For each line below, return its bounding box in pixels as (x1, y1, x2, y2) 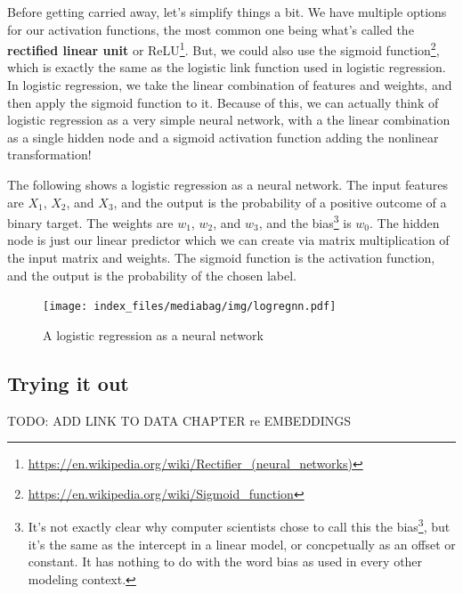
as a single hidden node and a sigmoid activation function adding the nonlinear (7, 127, 439, 146)
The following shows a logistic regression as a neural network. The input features (7, 175, 448, 193)
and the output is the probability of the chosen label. (7, 265, 296, 284)
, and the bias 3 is (258, 211, 352, 232)
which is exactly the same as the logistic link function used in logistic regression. (7, 58, 446, 77)
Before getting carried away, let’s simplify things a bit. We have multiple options (7, 3, 447, 20)
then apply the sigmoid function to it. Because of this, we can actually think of (7, 93, 439, 111)
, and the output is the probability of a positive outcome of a (113, 192, 447, 211)
